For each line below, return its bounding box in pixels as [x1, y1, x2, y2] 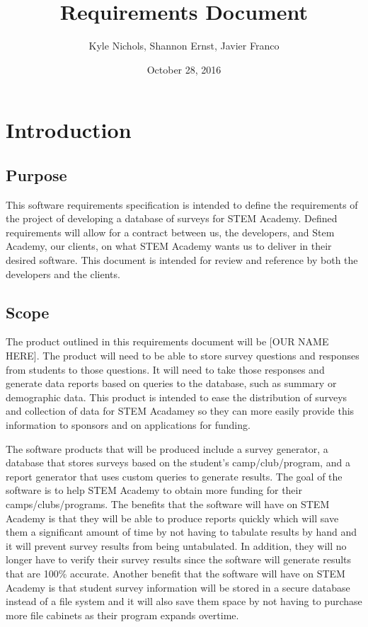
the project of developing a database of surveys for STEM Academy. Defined [6, 211, 338, 226]
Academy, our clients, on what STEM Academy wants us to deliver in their [6, 238, 332, 253]
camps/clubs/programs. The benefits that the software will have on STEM [6, 497, 330, 511]
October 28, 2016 [146, 62, 222, 76]
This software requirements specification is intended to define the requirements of [6, 197, 358, 212]
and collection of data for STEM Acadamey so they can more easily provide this [6, 403, 355, 418]
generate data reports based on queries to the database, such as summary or [6, 376, 337, 391]
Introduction [6, 115, 132, 144]
